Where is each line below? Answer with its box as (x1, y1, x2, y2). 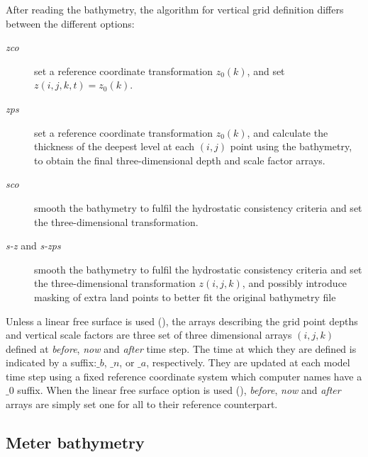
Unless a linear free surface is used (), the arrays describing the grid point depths (6, 313, 358, 328)
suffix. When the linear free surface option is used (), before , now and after (17, 383, 341, 397)
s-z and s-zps (6, 238, 61, 253)
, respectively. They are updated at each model (146, 355, 350, 370)
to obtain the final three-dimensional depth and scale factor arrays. (34, 152, 325, 167)
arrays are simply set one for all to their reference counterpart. (6, 397, 278, 412)
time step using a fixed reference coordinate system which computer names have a (6, 368, 362, 383)
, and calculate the (247, 125, 328, 140)
